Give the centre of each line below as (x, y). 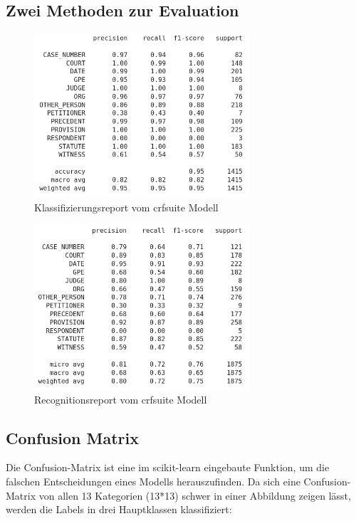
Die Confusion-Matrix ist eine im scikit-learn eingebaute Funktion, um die (168, 467)
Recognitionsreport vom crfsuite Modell (121, 399)
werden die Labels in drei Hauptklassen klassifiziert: (119, 509)
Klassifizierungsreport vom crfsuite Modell (126, 207)
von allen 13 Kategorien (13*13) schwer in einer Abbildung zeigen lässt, (195, 495)
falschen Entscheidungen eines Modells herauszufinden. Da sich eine (153, 481)
